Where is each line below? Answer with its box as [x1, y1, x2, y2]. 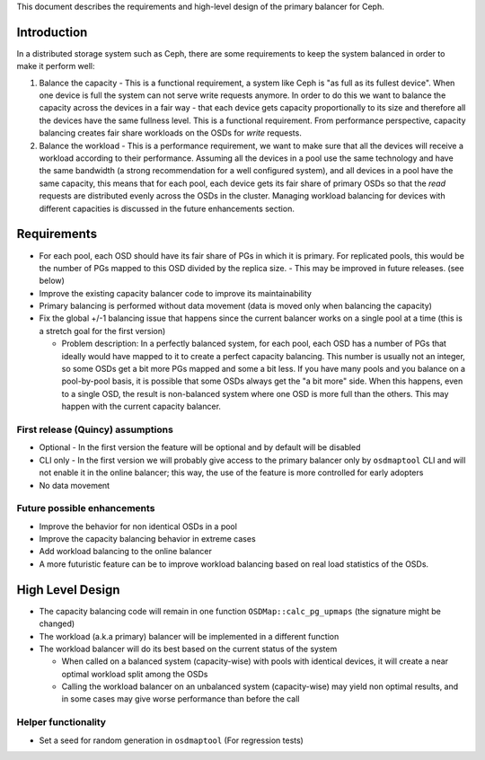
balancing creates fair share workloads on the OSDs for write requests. [39, 128, 303, 138]
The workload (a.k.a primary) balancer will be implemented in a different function [39, 631, 339, 641]
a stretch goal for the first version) [39, 325, 166, 336]
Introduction [16, 24, 88, 40]
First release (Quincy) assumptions [16, 423, 174, 436]
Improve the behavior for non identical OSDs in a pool [39, 521, 238, 532]
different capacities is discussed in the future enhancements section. [39, 203, 295, 214]
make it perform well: [16, 61, 95, 72]
